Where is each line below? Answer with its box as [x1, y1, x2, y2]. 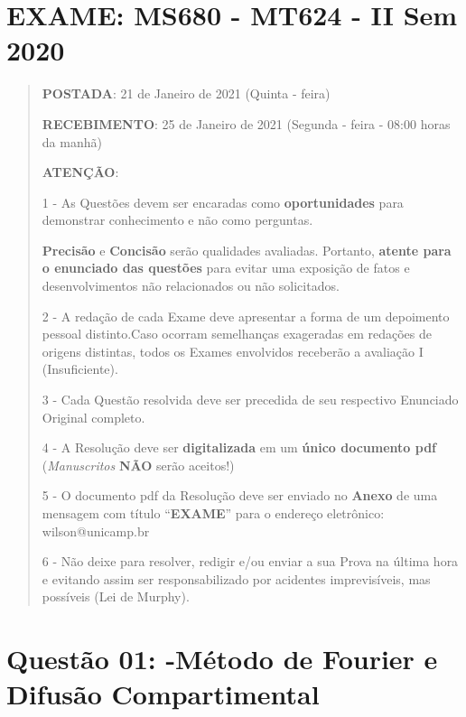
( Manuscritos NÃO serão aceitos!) [42, 455, 235, 474]
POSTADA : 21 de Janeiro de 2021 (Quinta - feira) [42, 84, 331, 103]
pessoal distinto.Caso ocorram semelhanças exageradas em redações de [42, 324, 432, 343]
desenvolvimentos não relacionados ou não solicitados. [42, 276, 340, 295]
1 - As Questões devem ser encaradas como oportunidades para [42, 192, 404, 211]
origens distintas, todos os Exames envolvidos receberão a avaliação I [42, 341, 424, 360]
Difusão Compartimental [6, 675, 320, 712]
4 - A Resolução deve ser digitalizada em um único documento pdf [42, 438, 436, 457]
